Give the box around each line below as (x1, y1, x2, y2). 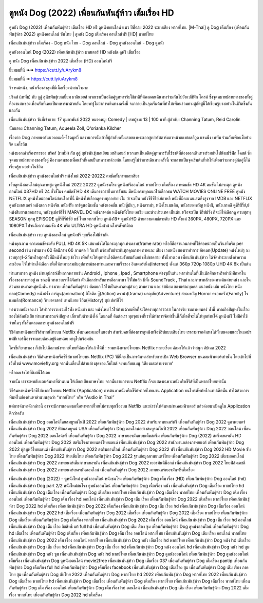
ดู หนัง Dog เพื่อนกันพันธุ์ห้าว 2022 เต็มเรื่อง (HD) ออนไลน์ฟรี (9, 58, 113, 64)
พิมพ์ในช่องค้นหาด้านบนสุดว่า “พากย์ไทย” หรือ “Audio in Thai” (9, 394, 114, 400)
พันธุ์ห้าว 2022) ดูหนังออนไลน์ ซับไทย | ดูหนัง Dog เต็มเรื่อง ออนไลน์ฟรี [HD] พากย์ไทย (9, 31, 154, 37)
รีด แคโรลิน (9, 141, 28, 147)
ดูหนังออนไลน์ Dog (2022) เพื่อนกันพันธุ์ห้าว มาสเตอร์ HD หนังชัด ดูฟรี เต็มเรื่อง (9, 49, 141, 55)
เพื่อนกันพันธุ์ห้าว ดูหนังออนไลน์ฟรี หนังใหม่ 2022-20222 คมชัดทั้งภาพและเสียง (9, 173, 140, 179)
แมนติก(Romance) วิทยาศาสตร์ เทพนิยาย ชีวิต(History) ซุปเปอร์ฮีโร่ (9, 298, 123, 303)
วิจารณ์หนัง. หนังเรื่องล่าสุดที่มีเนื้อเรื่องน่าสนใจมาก (9, 85, 89, 91)
